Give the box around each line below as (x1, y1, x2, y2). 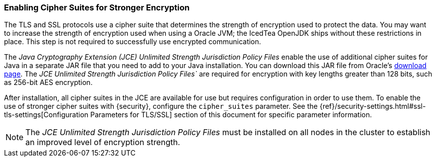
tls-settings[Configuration (4, 110, 89, 119)
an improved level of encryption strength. (25, 137, 180, 148)
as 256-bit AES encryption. (4, 78, 93, 87)
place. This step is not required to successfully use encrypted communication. (4, 37, 261, 46)
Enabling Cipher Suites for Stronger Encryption (4, 2, 190, 12)
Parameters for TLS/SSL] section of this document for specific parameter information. (90, 110, 372, 119)
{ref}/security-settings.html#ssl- (319, 102, 426, 111)
